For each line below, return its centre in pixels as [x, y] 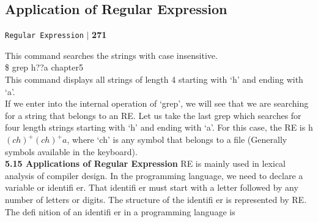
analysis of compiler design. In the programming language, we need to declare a [154, 175]
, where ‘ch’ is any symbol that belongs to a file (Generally [177, 140]
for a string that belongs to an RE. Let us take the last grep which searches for [153, 115]
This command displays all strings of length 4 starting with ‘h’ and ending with [154, 79]
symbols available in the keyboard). [71, 151]
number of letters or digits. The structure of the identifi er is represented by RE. [156, 199]
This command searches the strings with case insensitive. [111, 55]
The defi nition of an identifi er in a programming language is [120, 211]
